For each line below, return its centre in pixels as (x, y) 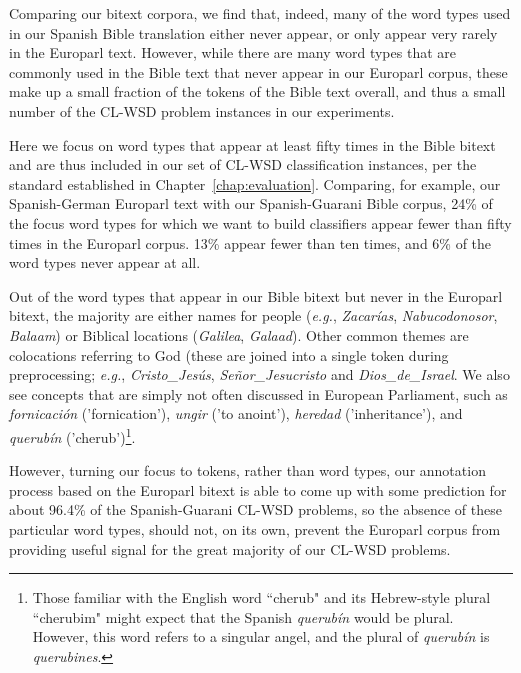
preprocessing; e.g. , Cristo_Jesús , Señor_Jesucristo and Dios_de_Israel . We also (259, 374)
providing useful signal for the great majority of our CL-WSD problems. (230, 548)
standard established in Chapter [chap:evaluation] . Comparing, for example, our (255, 183)
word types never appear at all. (105, 262)
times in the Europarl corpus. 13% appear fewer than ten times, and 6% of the (250, 242)
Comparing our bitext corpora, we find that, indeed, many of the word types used (260, 13)
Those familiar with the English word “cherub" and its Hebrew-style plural (261, 597)
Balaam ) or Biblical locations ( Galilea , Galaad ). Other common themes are (239, 334)
